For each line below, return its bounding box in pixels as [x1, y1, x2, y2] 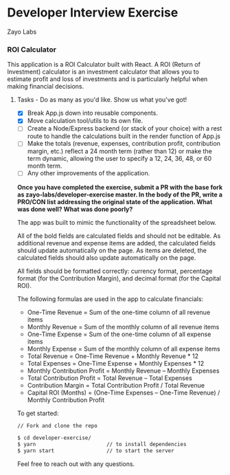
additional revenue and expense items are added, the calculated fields [16, 239, 216, 247]
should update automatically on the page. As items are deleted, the [16, 246, 207, 254]
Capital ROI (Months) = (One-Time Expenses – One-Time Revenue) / [27, 388, 220, 397]
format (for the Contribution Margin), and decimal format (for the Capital [16, 274, 222, 283]
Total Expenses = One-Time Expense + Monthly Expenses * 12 [27, 359, 205, 367]
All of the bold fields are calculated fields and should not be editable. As [16, 232, 221, 240]
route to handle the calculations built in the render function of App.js [27, 132, 221, 140]
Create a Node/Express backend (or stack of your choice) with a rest [27, 124, 222, 133]
